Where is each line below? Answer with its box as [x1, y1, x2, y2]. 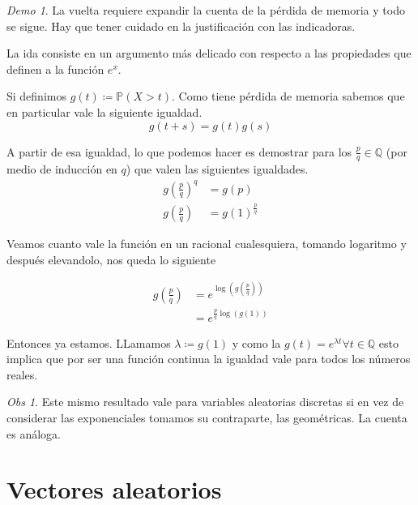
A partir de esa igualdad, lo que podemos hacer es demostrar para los [6, 143, 352, 160]
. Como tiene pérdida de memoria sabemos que [172, 88, 405, 105]
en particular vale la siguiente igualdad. [6, 103, 203, 120]
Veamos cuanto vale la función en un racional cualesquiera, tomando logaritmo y [6, 235, 407, 252]
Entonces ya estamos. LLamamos [6, 334, 171, 351]
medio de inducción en [6, 160, 117, 178]
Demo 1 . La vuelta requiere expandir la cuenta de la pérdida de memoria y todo [6, 2, 405, 18]
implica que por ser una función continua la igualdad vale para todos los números [6, 350, 411, 367]
